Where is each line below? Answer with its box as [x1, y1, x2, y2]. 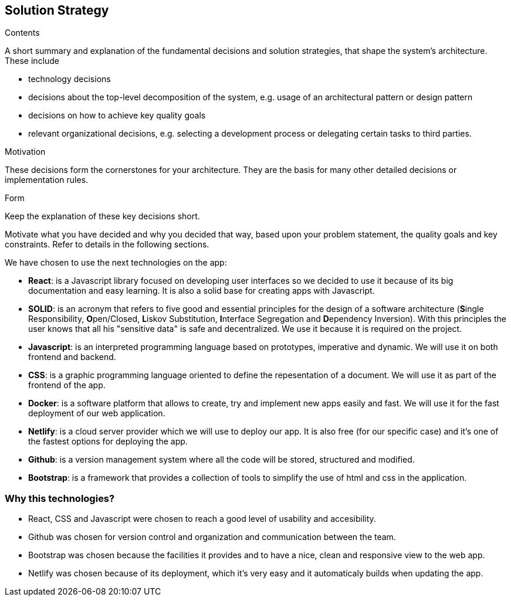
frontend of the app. [28, 380, 106, 391]
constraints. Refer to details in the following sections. [5, 239, 209, 250]
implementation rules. [5, 175, 89, 185]
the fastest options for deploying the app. [28, 436, 188, 447]
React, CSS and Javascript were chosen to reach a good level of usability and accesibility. [28, 514, 376, 524]
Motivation [5, 147, 46, 157]
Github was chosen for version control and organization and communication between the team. [28, 532, 396, 542]
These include [5, 56, 60, 66]
